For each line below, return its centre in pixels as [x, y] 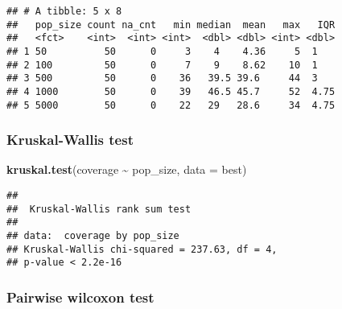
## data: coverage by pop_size [93, 236]
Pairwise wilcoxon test [80, 297]
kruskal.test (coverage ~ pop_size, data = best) [127, 169]
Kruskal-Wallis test [70, 140]
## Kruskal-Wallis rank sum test [99, 209]
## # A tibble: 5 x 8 [64, 11]
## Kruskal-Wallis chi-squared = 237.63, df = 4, [142, 249]
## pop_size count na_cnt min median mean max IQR [171, 25]
